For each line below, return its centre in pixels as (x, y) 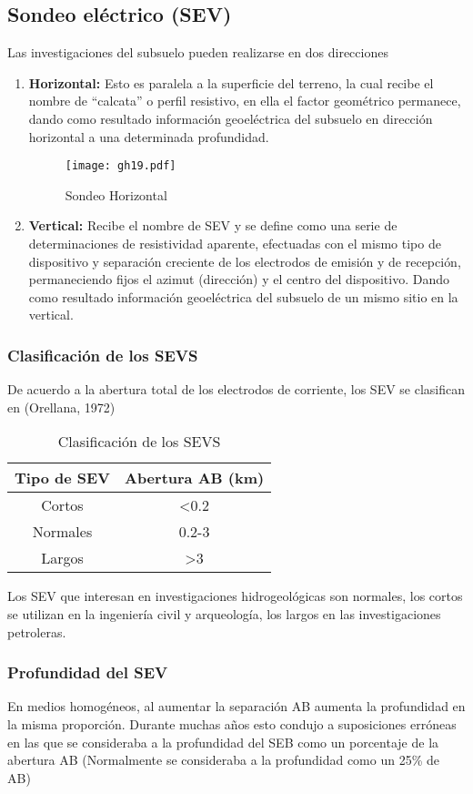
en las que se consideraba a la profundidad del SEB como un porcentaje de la (223, 742)
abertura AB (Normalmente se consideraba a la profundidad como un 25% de (223, 760)
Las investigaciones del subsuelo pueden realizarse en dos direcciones (198, 52)
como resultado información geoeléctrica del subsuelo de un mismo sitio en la (243, 296)
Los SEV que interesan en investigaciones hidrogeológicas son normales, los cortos (235, 596)
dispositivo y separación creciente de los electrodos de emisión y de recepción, (245, 261)
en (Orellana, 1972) (61, 407)
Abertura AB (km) (194, 478)
